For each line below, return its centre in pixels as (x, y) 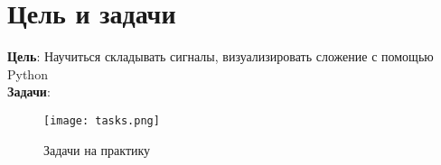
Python (28, 73)
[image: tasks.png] (102, 120)
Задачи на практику (97, 149)
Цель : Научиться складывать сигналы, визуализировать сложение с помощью (220, 56)
